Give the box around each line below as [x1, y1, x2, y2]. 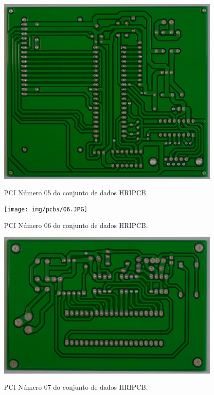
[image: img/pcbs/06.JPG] [4, 206, 88, 213]
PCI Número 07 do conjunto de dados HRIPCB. [4, 382, 148, 392]
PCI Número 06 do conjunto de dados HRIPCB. [4, 220, 148, 230]
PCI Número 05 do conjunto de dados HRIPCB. [4, 187, 148, 197]
